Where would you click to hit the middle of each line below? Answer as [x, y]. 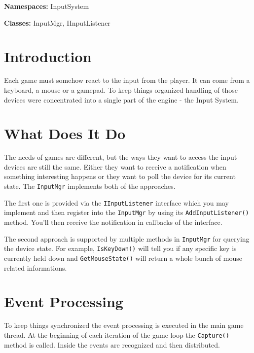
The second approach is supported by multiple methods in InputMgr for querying [127, 238]
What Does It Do [65, 133]
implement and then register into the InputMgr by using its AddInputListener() [127, 212]
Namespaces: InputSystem [47, 6]
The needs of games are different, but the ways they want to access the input [121, 157]
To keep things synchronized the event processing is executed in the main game [124, 325]
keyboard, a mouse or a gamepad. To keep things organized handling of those [121, 89]
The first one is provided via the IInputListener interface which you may [116, 202]
